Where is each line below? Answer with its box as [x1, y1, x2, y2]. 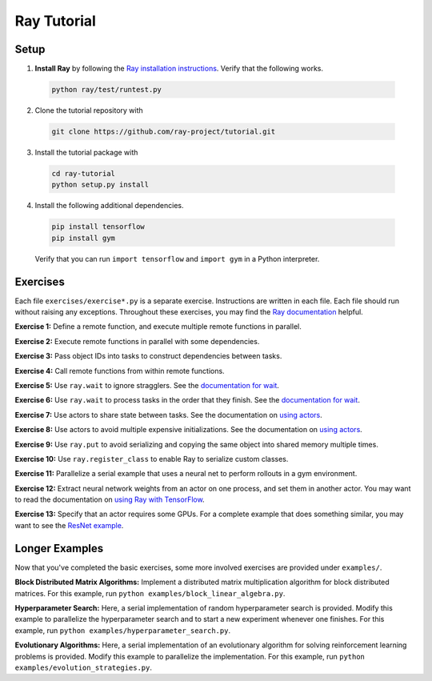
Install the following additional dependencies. [34, 201, 184, 210]
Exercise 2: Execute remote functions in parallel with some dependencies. [14, 336, 260, 346]
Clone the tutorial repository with [34, 106, 143, 115]
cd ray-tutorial [51, 169, 116, 178]
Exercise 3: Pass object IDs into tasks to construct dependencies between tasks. [14, 351, 282, 361]
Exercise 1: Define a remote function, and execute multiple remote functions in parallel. [14, 322, 302, 331]
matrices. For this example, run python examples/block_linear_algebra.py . [14, 588, 286, 598]
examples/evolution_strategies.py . [14, 663, 152, 672]
